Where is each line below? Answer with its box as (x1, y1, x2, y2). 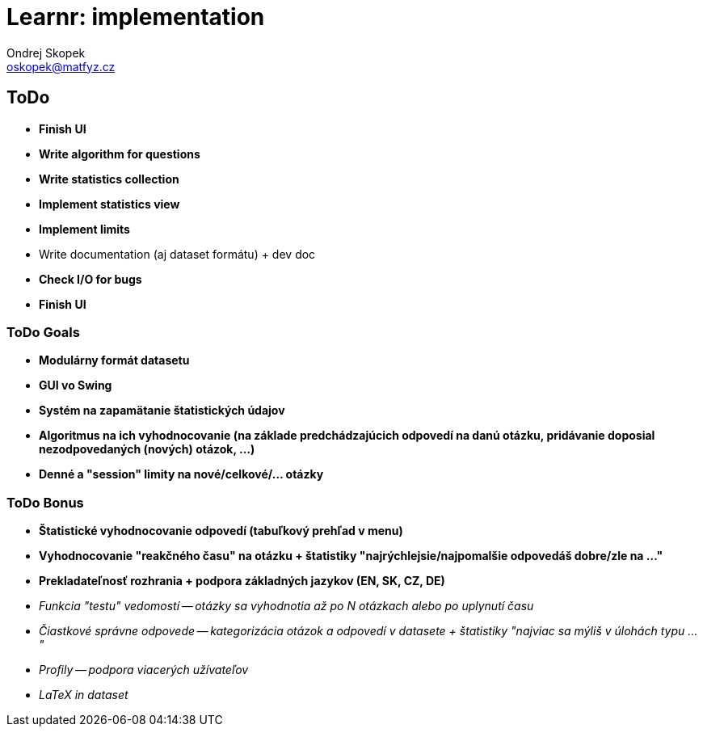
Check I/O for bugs (39, 272, 142, 286)
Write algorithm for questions (39, 146, 200, 161)
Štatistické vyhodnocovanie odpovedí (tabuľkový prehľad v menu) (39, 524, 403, 538)
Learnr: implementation (6, 3, 265, 31)
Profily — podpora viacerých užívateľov (39, 663, 249, 677)
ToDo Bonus (6, 494, 84, 511)
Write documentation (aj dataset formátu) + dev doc (39, 246, 316, 261)
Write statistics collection (39, 171, 179, 186)
